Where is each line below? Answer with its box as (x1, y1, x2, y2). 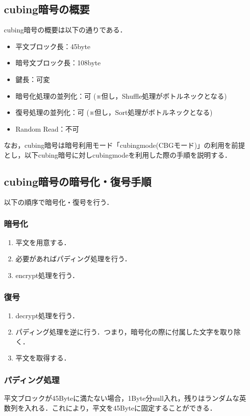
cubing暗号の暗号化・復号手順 (4, 173, 151, 189)
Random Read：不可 (15, 123, 79, 134)
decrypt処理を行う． (15, 310, 79, 320)
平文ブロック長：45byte (15, 41, 91, 51)
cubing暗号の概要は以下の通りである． (4, 25, 127, 35)
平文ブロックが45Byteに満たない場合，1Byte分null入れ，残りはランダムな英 (4, 393, 246, 403)
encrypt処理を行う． (15, 270, 79, 280)
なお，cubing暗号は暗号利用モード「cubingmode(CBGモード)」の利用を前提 (4, 140, 245, 150)
